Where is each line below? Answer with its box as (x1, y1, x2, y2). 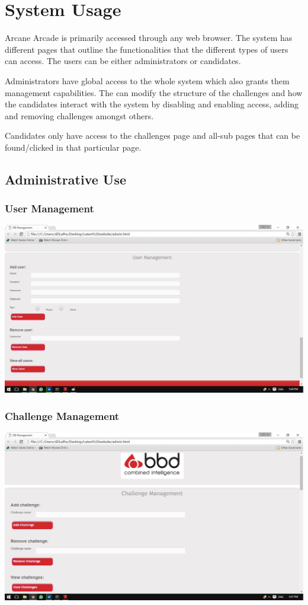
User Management (5, 201, 94, 216)
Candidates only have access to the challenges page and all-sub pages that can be (5, 129, 300, 142)
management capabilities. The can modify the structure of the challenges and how (5, 86, 303, 98)
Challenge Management (5, 408, 120, 423)
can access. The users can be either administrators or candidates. (5, 55, 241, 67)
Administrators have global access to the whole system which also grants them (5, 74, 290, 87)
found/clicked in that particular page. (5, 141, 142, 153)
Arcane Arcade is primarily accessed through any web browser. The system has (5, 31, 293, 44)
